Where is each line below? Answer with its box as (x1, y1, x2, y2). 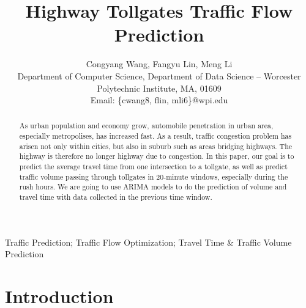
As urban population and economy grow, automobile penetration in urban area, (19, 120, 274, 131)
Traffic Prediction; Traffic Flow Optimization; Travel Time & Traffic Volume (5, 235, 292, 248)
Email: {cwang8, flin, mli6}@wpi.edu (90, 94, 228, 106)
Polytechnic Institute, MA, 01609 (97, 81, 222, 94)
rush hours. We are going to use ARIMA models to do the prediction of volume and (19, 182, 287, 192)
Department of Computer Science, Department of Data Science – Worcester (17, 69, 301, 82)
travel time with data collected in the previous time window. (19, 192, 212, 202)
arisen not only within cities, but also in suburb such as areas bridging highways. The (19, 141, 293, 151)
